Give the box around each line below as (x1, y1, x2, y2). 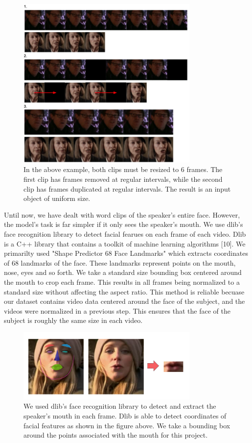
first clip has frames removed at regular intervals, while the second (23, 174, 223, 184)
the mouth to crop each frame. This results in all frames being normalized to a (4, 276, 240, 287)
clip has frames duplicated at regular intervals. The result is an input (23, 183, 231, 194)
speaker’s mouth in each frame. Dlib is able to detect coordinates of (23, 410, 227, 420)
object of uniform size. (23, 193, 91, 203)
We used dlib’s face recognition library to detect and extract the (23, 401, 216, 411)
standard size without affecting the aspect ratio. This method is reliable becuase (4, 286, 245, 296)
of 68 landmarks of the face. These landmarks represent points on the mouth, (4, 257, 236, 268)
